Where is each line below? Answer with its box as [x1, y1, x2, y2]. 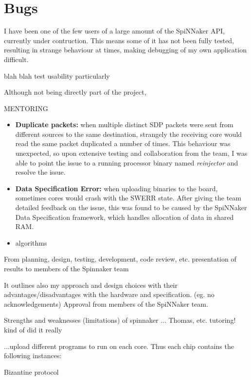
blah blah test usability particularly [4, 70, 110, 81]
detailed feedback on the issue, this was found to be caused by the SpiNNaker [15, 202, 247, 213]
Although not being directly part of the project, [4, 87, 146, 97]
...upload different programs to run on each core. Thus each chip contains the [4, 341, 234, 351]
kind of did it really [4, 324, 62, 334]
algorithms [15, 237, 47, 248]
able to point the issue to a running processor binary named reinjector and [15, 157, 238, 167]
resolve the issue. [15, 167, 66, 177]
